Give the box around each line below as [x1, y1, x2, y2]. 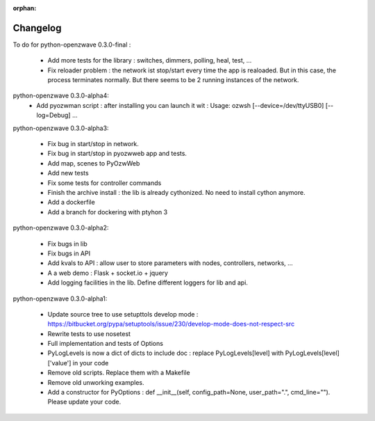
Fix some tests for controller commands [47, 178, 162, 187]
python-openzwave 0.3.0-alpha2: [12, 223, 109, 232]
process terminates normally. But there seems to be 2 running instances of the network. [47, 76, 299, 84]
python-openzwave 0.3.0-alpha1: [12, 294, 108, 303]
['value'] [47, 358, 72, 367]
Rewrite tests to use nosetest [47, 329, 131, 337]
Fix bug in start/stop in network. [47, 140, 139, 148]
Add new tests [47, 169, 90, 177]
